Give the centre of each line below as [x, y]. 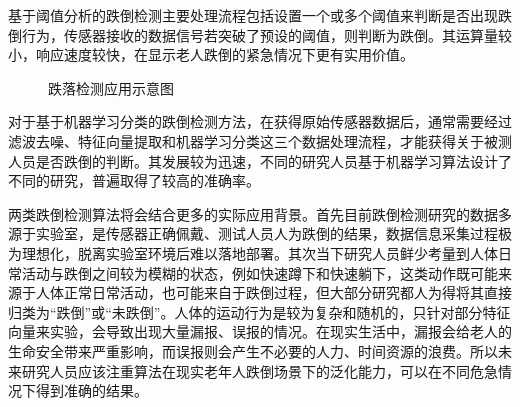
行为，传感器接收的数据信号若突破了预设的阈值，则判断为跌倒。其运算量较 [266, 34]
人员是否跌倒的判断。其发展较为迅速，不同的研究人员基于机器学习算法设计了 [260, 160]
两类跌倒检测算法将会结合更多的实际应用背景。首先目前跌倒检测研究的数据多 [260, 213]
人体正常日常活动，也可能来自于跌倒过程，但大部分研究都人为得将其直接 [273, 292]
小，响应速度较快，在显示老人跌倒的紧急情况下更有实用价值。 [211, 54]
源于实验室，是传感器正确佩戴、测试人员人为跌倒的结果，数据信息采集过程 [253, 233]
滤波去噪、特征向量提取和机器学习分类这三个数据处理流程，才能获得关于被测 [260, 140]
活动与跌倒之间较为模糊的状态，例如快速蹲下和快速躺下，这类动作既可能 [259, 272]
